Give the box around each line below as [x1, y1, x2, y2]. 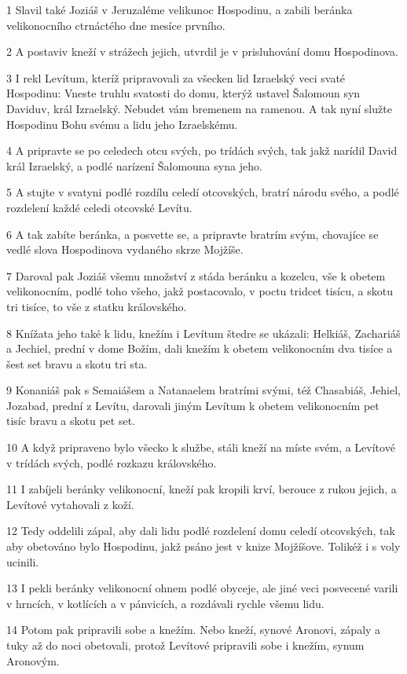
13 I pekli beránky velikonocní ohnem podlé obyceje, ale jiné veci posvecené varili [6, 580, 398, 596]
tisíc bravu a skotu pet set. [6, 412, 135, 429]
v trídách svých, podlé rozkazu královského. [6, 454, 217, 471]
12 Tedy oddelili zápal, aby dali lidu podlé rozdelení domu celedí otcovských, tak [6, 522, 395, 539]
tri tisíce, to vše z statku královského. [6, 298, 187, 314]
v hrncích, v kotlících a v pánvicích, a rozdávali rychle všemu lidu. [6, 595, 324, 611]
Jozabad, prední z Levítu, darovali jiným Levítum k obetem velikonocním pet [6, 397, 379, 413]
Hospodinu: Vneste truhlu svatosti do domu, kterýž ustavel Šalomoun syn [6, 85, 361, 101]
